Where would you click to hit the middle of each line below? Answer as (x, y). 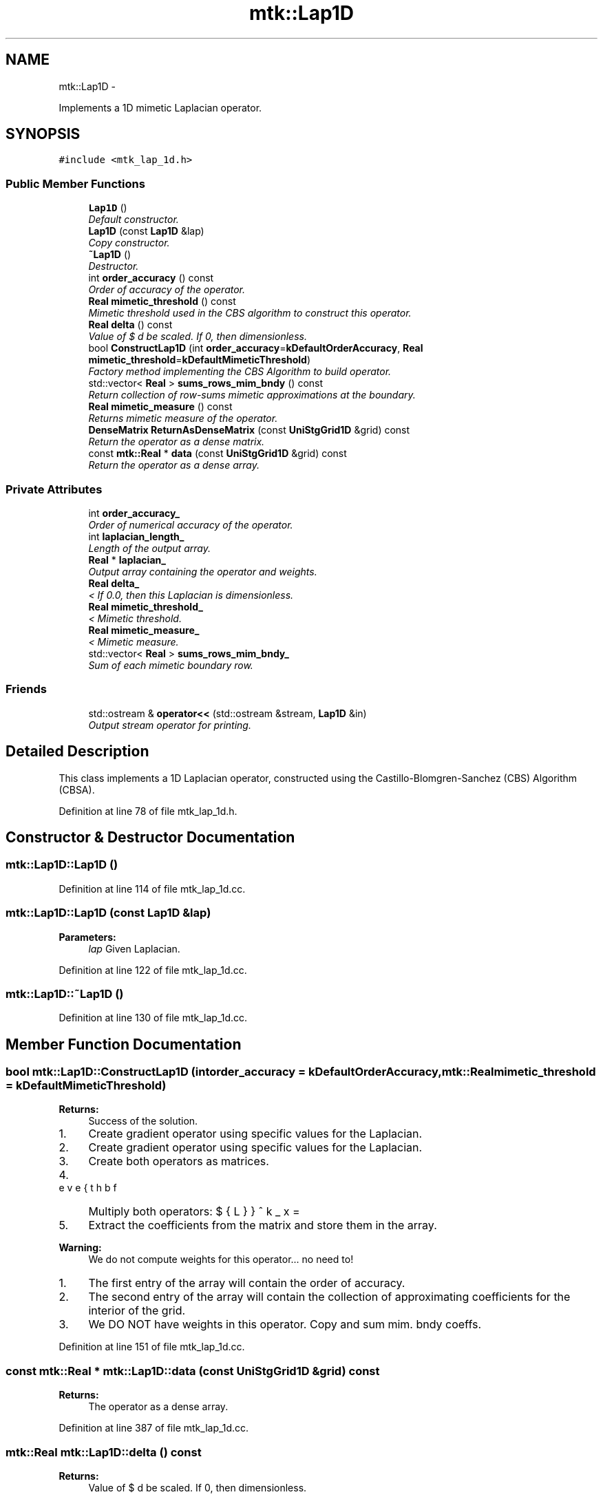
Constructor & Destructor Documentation (150, 837)
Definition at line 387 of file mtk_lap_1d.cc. (154, 1428)
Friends (26, 689)
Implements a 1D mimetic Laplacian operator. (160, 107)
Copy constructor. (129, 243)
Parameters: (87, 937)
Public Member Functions (75, 183)
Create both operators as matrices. (179, 1161)
